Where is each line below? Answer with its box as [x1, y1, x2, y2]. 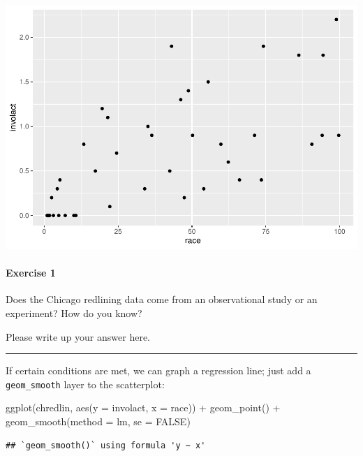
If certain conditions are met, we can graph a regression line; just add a [6, 363, 311, 378]
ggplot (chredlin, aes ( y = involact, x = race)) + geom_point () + [6, 400, 281, 415]
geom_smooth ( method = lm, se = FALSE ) [6, 413, 191, 428]
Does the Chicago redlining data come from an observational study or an [6, 292, 318, 307]
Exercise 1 [6, 265, 56, 280]
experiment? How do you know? [6, 305, 142, 320]
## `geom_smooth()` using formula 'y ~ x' [6, 440, 206, 450]
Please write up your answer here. [6, 329, 150, 344]
